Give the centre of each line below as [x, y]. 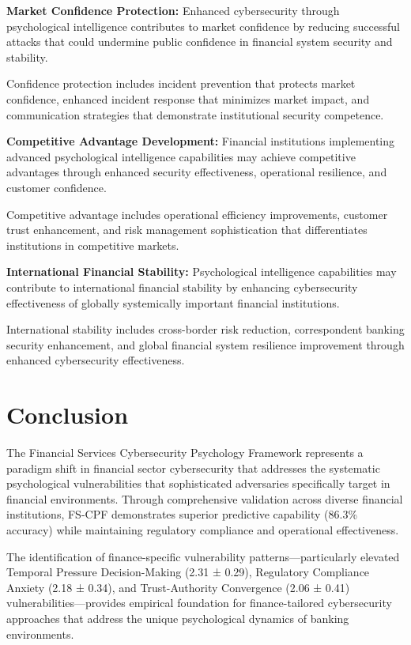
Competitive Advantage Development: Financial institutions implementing [201, 141]
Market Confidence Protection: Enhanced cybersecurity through [173, 10]
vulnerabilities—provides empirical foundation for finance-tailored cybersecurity [199, 603]
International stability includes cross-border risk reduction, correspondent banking [205, 329]
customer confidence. [57, 187]
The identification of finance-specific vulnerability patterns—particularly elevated [203, 556]
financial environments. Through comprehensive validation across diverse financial [205, 498]
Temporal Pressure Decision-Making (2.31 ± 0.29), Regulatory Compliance [188, 572]
